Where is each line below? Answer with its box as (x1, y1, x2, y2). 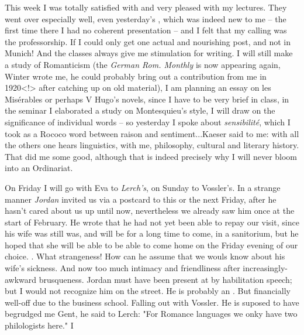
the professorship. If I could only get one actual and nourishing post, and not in (5, 35, 291, 47)
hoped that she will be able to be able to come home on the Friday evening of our (5, 238, 298, 251)
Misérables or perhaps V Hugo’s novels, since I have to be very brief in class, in (5, 93, 289, 105)
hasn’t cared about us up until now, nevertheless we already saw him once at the (5, 204, 295, 217)
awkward (5, 273, 37, 285)
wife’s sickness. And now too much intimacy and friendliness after (5, 262, 240, 274)
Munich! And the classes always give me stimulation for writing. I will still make (5, 47, 293, 59)
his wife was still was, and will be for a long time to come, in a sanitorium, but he (5, 227, 299, 240)
